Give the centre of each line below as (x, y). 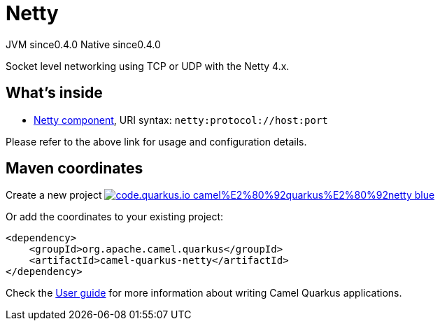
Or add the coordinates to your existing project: (115, 217)
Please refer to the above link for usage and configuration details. (156, 141)
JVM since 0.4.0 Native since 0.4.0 (83, 44)
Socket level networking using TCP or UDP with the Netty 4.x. (148, 66)
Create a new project (54, 195)
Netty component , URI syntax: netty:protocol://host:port (181, 120)
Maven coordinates (74, 169)
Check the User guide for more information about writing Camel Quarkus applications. (204, 293)
